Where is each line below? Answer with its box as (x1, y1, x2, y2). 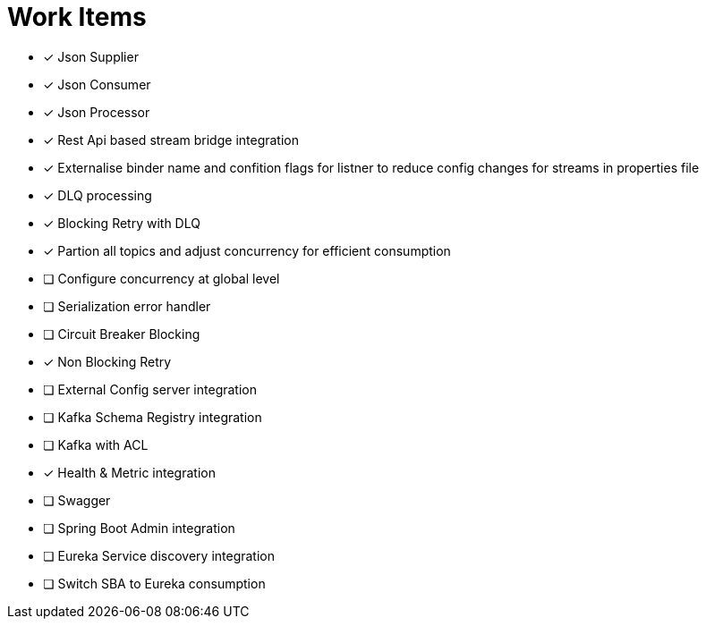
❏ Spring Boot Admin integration (43, 520, 235, 536)
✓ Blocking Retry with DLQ (43, 215, 200, 231)
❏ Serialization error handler (43, 298, 211, 314)
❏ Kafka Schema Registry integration (43, 409, 262, 425)
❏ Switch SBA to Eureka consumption (43, 575, 266, 591)
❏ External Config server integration (43, 381, 257, 397)
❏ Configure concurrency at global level (43, 270, 280, 286)
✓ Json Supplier (43, 48, 139, 64)
